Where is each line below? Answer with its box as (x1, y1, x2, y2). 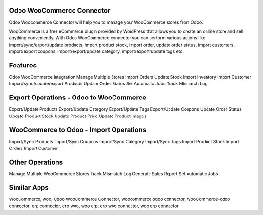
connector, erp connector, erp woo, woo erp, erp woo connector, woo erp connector (9, 203, 179, 209)
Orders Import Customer (9, 145, 58, 151)
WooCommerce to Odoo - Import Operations (9, 126, 147, 134)
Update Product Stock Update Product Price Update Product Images (9, 113, 147, 119)
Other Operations (9, 158, 63, 166)
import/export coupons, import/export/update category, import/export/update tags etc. (9, 49, 184, 54)
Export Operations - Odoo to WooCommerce (9, 94, 147, 102)
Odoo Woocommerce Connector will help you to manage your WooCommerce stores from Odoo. (9, 19, 203, 25)
